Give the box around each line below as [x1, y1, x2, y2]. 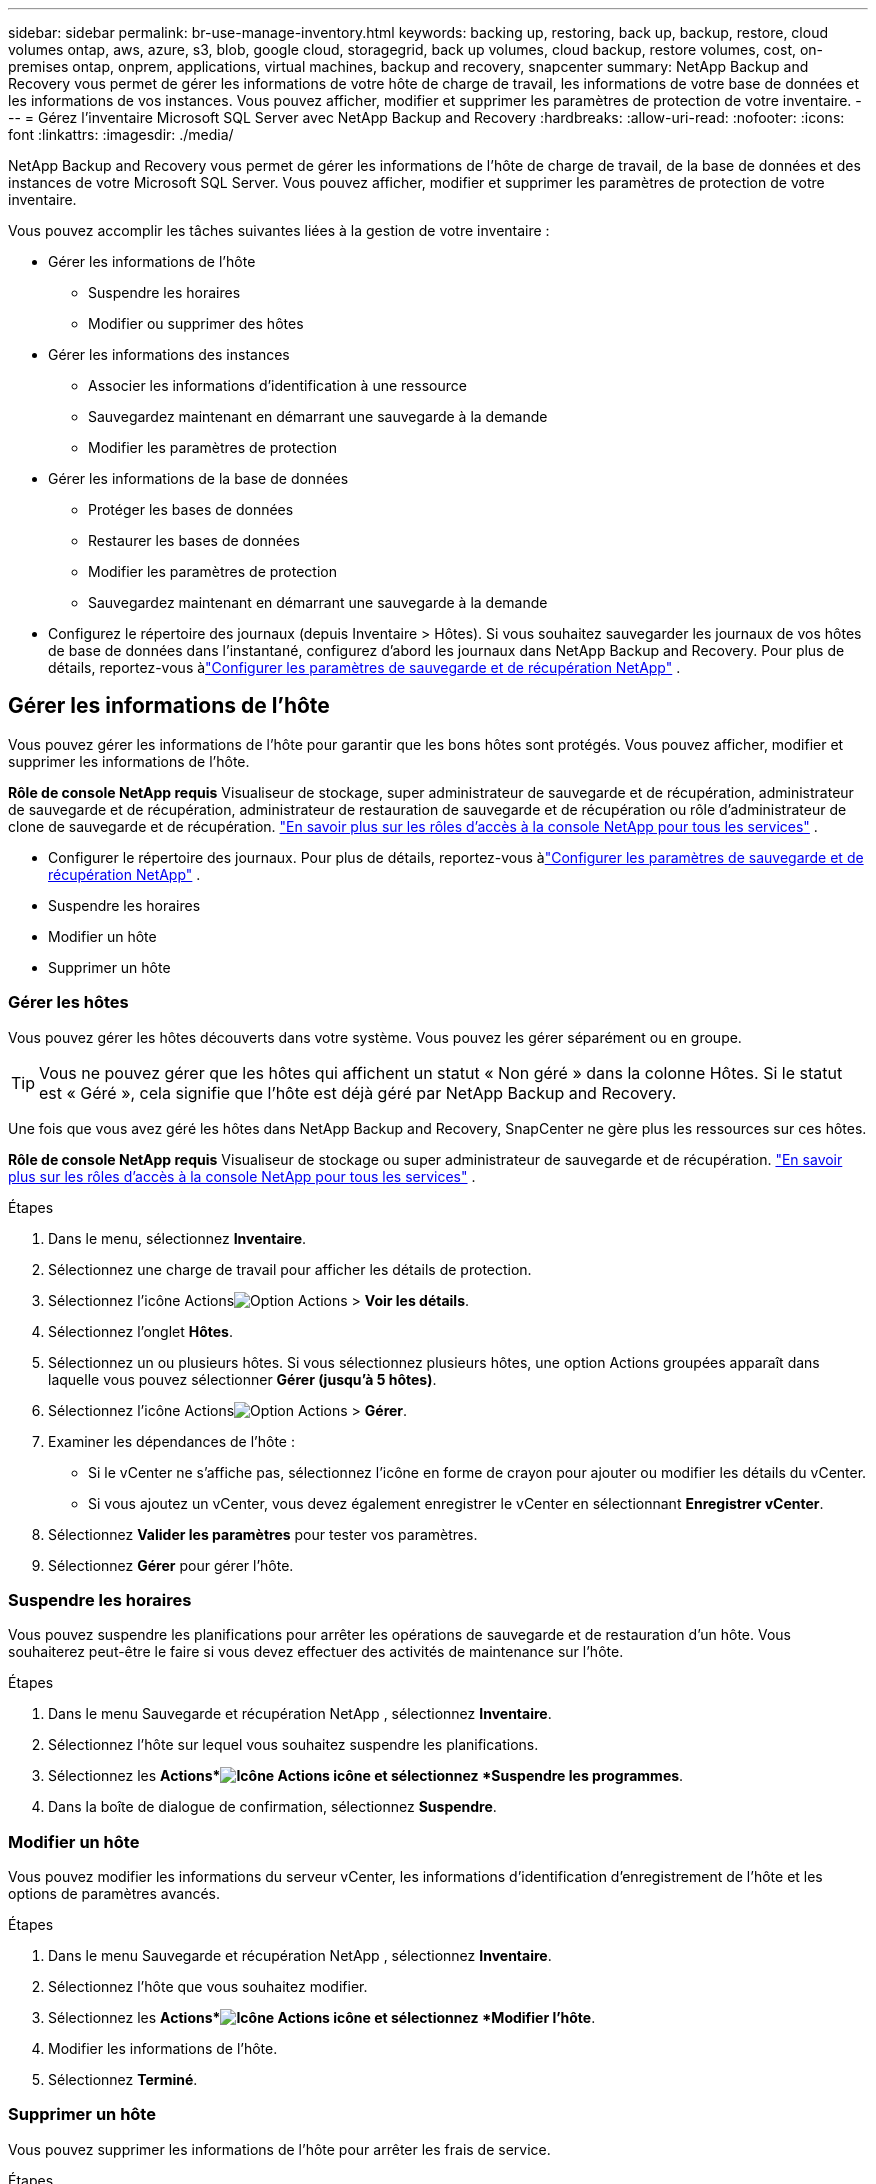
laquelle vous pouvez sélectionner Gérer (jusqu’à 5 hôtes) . [48, 1370, 437, 1388]
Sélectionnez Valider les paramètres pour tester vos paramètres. [48, 1525, 478, 1543]
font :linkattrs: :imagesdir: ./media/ [8, 126, 234, 143]
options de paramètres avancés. [8, 1885, 221, 1903]
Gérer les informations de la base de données [48, 470, 349, 487]
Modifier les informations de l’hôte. [48, 2040, 278, 2058]
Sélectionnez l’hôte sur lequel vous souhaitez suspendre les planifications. [48, 1736, 539, 1754]
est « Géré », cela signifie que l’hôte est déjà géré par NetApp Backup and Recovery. [39, 1082, 677, 1103]
